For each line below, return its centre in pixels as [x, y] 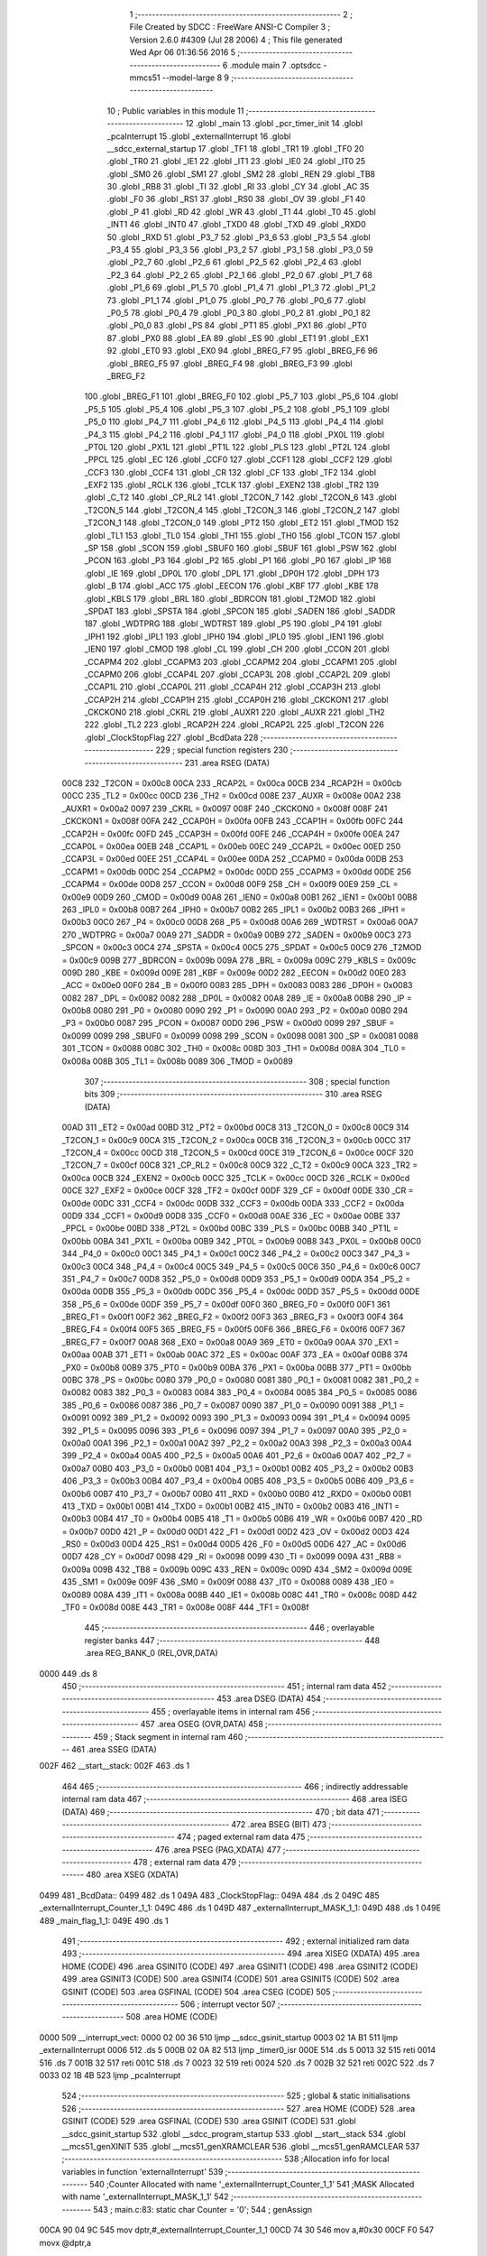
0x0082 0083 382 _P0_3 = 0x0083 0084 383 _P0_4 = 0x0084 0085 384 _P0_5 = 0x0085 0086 [239, 1392]
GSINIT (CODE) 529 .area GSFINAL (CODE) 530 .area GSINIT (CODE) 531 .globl [209, 2122]
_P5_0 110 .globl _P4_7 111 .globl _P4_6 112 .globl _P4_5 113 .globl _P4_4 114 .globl [234, 422]
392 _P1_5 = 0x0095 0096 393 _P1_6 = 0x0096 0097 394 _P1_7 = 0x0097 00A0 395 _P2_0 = [234, 1430]
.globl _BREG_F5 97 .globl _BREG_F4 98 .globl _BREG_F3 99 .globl [230, 363]
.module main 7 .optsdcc [276, 65]
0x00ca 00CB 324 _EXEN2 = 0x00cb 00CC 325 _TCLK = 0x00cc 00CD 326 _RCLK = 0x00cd [236, 1178]
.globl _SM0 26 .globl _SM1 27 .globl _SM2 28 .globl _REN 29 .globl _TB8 [241, 174]
